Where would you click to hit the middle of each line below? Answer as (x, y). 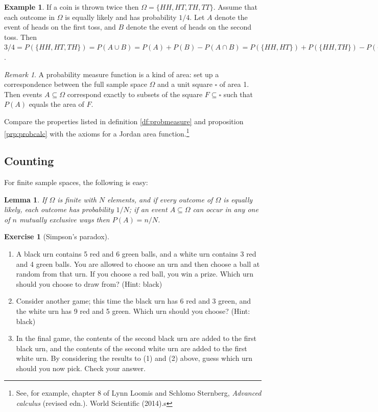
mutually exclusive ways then (64, 219)
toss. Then (20, 37)
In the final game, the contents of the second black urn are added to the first (136, 338)
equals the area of (56, 104)
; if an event (148, 209)
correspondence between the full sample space (76, 84)
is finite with (77, 199)
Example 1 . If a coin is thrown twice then (72, 7)
